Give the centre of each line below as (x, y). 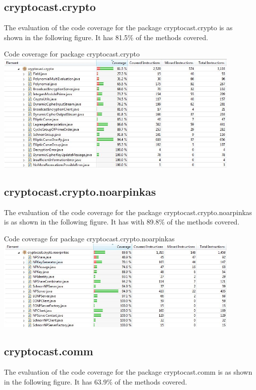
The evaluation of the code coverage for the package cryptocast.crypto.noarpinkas (128, 212)
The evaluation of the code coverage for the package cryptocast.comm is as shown (128, 372)
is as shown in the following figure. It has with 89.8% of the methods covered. (122, 222)
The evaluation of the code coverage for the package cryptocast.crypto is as (118, 28)
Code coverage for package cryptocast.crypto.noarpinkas (89, 238)
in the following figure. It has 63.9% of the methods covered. (96, 381)
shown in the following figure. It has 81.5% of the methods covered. (106, 37)
